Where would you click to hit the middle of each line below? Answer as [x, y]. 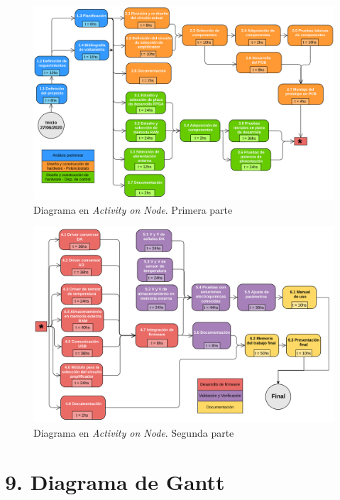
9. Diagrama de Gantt [115, 481]
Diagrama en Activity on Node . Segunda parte [134, 432]
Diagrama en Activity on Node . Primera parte [133, 209]
